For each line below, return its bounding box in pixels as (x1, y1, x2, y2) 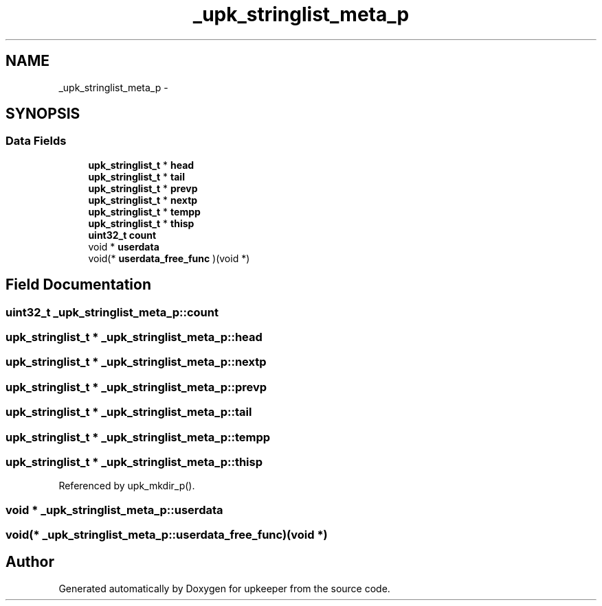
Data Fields (5, 134, 67, 148)
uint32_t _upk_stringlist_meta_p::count (5, 305, 219, 319)
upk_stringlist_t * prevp (88, 182, 198, 194)
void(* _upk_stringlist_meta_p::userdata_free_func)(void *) (5, 528, 328, 542)
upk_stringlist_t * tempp (88, 205, 201, 218)
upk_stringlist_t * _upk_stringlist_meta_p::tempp (5, 430, 271, 444)
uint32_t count (88, 229, 157, 241)
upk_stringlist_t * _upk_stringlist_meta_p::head (5, 330, 263, 345)
